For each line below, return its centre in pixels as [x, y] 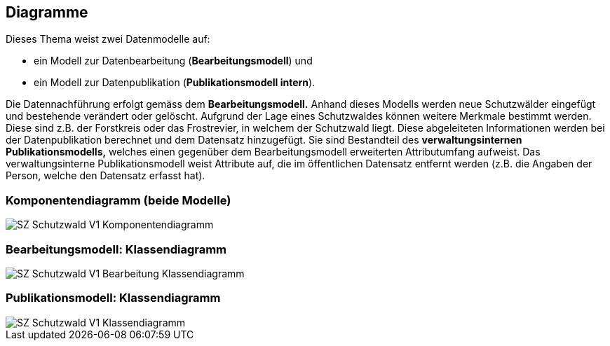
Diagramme [47, 12]
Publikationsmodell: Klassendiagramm [113, 298]
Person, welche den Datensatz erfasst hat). [106, 176]
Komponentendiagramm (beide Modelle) [118, 200]
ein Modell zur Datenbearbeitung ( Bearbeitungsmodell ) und [173, 61]
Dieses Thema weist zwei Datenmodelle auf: [108, 39]
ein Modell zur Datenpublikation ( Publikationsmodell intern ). [175, 83]
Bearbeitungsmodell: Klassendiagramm [116, 249]
